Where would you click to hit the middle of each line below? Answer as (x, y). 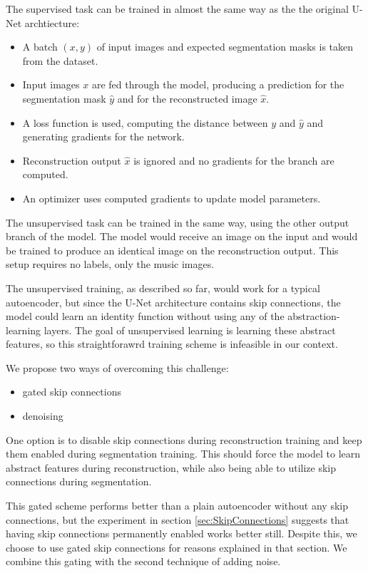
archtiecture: (52, 22)
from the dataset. (60, 60)
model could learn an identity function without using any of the (145, 316)
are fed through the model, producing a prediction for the (218, 84)
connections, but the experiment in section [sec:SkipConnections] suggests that (178, 519)
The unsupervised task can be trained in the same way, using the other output (178, 222)
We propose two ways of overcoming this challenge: (117, 367)
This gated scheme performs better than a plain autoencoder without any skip (177, 506)
